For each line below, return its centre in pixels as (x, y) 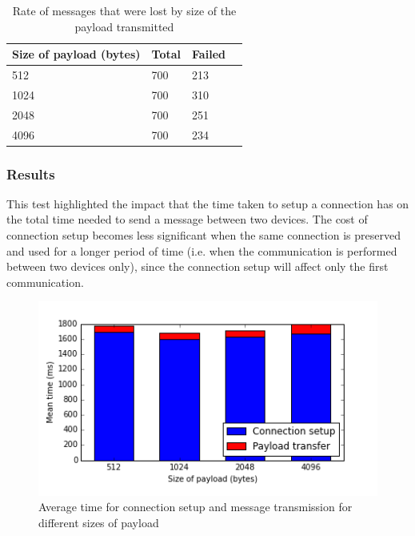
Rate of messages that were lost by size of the (124, 10)
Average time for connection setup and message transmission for (196, 507)
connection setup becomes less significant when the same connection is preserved (204, 235)
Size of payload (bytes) (76, 54)
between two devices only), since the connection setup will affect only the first (198, 266)
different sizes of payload (99, 523)
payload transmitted (124, 26)
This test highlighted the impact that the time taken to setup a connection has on (208, 203)
